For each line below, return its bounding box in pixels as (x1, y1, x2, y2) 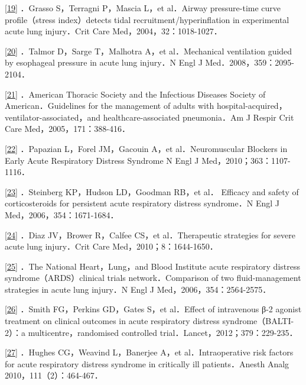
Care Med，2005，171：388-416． (5, 122, 130, 135)
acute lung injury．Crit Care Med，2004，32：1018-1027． (5, 25, 222, 37)
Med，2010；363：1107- (201, 154, 291, 166)
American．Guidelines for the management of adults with (5, 99, 214, 112)
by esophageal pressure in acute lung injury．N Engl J (5, 56, 203, 69)
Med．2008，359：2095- (205, 56, 294, 69)
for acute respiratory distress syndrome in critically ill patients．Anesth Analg (5, 357, 289, 370)
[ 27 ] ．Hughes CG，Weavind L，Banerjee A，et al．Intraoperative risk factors (5, 346, 294, 358)
